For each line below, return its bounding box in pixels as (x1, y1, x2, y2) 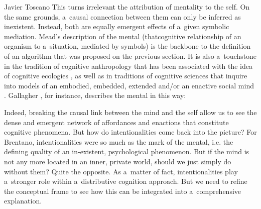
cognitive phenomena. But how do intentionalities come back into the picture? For (4, 127, 257, 137)
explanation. (4, 195, 42, 206)
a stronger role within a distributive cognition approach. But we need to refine (4, 176, 247, 186)
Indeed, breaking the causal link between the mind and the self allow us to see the (4, 107, 257, 117)
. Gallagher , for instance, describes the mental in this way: (4, 90, 186, 100)
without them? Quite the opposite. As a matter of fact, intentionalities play (4, 166, 238, 176)
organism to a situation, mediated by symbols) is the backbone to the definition (4, 41, 251, 51)
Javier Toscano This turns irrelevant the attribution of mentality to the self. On (4, 2, 250, 12)
